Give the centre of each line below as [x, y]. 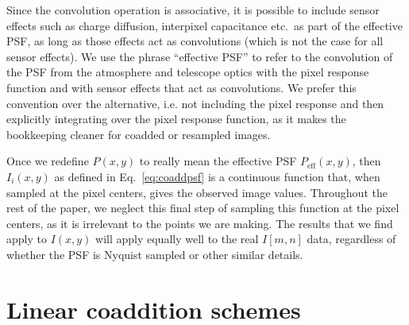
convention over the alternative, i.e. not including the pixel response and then [195, 103]
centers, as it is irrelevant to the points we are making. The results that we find [200, 223]
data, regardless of [351, 239]
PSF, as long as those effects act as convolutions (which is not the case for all [195, 41]
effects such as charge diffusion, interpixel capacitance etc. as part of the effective [204, 25]
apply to [27, 239]
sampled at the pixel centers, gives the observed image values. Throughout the [197, 192]
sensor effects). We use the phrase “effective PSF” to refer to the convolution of [200, 56]
